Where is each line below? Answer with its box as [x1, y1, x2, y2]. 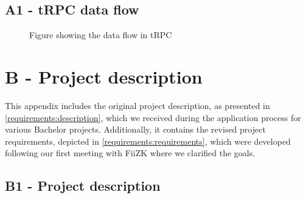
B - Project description [5, 64, 203, 88]
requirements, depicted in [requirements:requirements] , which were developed [5, 134, 291, 147]
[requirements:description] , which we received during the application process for [5, 111, 301, 124]
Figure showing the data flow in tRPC [29, 28, 172, 41]
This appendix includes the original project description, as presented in [5, 99, 270, 111]
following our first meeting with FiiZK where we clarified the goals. [5, 147, 256, 159]
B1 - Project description [5, 176, 161, 195]
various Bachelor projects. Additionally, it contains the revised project [5, 123, 266, 136]
